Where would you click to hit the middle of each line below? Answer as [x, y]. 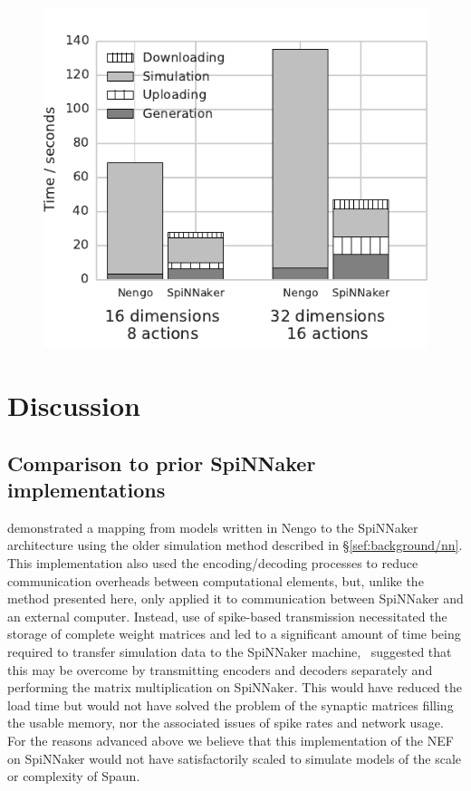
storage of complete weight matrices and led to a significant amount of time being [234, 634]
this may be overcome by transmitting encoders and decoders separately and [220, 669]
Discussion [74, 405]
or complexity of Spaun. [74, 776]
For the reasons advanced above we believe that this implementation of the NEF [231, 741]
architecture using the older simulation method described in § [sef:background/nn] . [235, 545]
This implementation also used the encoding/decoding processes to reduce [213, 563]
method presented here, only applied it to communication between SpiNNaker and [235, 598]
